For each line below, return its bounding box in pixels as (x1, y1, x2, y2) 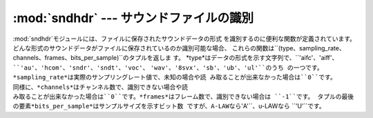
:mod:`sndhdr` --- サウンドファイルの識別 (12, 10, 254, 26)
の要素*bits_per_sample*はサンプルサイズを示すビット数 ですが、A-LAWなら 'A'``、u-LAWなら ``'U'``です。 (12, 102, 325, 110)
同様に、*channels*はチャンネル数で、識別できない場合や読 (12, 83, 188, 91)
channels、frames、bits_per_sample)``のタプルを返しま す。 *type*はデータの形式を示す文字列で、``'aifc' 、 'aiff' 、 (12, 54, 338, 62)
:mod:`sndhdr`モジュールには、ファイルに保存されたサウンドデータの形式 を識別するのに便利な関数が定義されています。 (12, 35, 356, 43)
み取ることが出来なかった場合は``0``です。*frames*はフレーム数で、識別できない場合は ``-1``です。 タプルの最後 (12, 92, 354, 100)
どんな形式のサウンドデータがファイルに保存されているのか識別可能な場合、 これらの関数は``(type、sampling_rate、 (12, 43, 345, 52)
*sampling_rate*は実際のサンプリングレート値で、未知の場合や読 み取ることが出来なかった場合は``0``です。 (12, 73, 336, 81)
